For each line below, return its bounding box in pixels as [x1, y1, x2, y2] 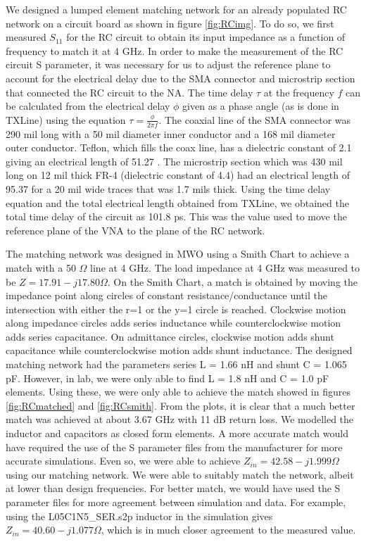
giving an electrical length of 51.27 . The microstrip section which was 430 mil [6, 153, 343, 168]
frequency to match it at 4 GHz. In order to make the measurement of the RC [6, 43, 343, 58]
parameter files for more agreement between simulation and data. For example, [6, 495, 346, 510]
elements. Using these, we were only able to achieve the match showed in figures [6, 384, 351, 399]
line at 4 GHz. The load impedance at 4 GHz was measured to [90, 260, 360, 275]
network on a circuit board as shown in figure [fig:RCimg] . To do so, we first [6, 15, 334, 30]
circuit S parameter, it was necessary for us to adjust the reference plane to [6, 57, 331, 72]
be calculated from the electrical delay [6, 99, 170, 113]
